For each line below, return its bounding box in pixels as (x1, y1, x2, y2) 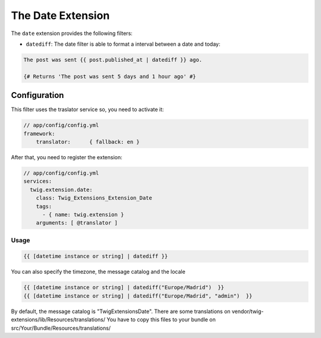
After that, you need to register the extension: (11, 153, 122, 160)
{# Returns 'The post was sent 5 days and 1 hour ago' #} (23, 73, 196, 80)
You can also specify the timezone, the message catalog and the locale (11, 268, 185, 276)
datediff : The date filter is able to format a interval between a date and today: (26, 40, 221, 48)
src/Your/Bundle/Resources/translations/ (11, 324, 111, 331)
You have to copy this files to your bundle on (106, 316, 216, 323)
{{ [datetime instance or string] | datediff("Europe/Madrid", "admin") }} (23, 292, 253, 299)
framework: (23, 130, 55, 137)
